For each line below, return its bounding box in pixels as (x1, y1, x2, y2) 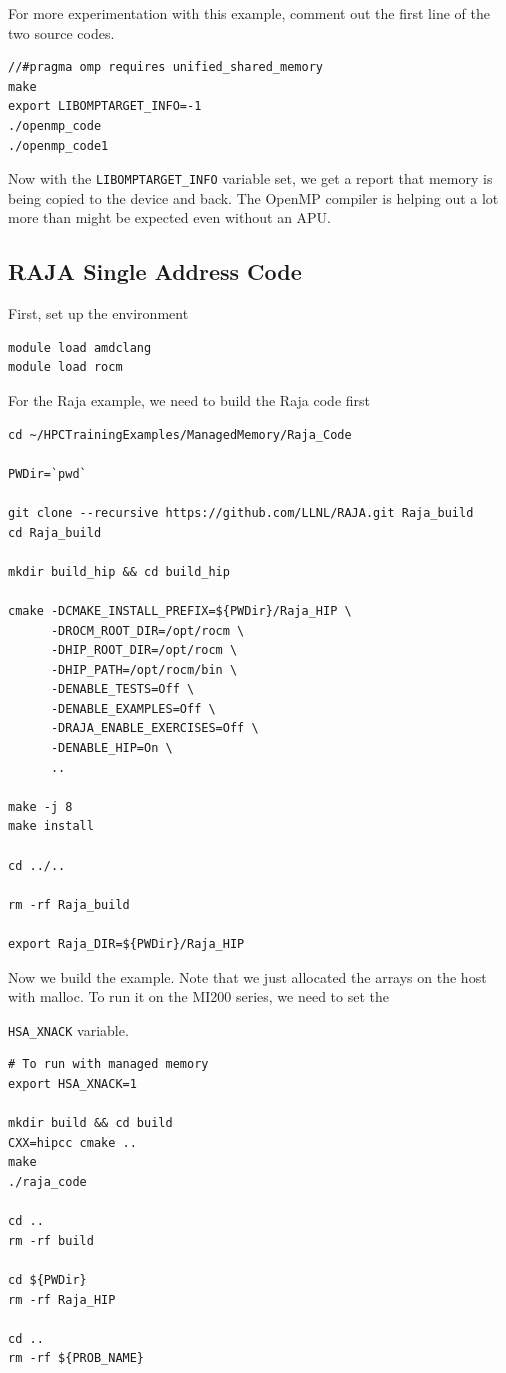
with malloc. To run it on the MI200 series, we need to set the (8, 986, 389, 1007)
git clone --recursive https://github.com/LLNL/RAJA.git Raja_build (8, 505, 474, 520)
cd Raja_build (8, 525, 102, 540)
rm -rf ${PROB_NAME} (8, 1351, 145, 1366)
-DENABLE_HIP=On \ (50, 741, 173, 756)
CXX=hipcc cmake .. (8, 1135, 137, 1150)
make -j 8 (8, 799, 73, 814)
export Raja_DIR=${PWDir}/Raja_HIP (8, 937, 245, 952)
